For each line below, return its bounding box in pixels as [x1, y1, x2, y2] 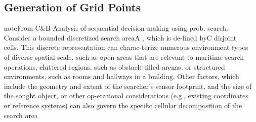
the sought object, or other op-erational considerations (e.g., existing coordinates [4, 90, 249, 101]
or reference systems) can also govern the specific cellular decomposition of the [4, 100, 242, 110]
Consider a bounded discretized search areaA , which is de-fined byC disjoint [4, 32, 237, 42]
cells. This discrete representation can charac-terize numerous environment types [4, 42, 248, 52]
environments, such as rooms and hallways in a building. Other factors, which [4, 71, 239, 81]
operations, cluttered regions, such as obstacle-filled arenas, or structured [4, 61, 225, 72]
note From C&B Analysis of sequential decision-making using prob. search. [4, 23, 228, 33]
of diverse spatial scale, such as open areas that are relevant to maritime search [4, 51, 244, 62]
